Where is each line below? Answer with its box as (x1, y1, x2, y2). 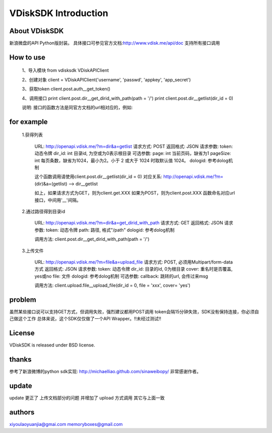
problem (9, 295, 36, 304)
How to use (9, 53, 45, 61)
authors (9, 408, 35, 416)
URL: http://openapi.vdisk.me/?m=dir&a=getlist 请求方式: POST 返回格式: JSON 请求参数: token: (34, 143, 233, 149)
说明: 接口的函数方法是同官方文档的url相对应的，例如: (22, 105, 133, 111)
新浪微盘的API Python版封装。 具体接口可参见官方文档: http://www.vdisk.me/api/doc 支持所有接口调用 (9, 40, 220, 46)
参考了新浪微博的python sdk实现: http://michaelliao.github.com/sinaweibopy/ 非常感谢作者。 (9, 369, 201, 375)
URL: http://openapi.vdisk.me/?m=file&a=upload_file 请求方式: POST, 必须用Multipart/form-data (34, 259, 233, 265)
